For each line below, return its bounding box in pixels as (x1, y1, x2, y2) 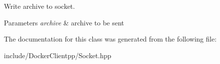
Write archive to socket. (4, 1, 75, 11)
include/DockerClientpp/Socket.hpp (4, 50, 111, 60)
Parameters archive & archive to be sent (4, 17, 124, 27)
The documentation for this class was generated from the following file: (4, 34, 217, 44)
